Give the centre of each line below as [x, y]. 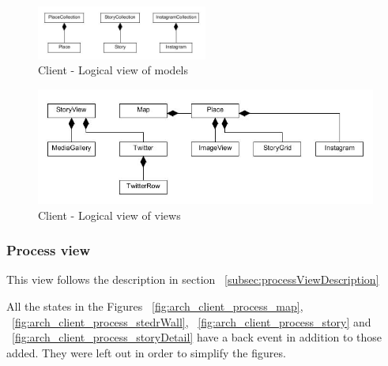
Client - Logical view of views [109, 215]
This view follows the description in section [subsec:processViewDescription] [193, 279]
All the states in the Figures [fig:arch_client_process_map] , [155, 306]
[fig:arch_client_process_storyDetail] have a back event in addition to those [197, 337]
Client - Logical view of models [113, 70]
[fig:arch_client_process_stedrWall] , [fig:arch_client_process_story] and [192, 321]
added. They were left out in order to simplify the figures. [146, 352]
